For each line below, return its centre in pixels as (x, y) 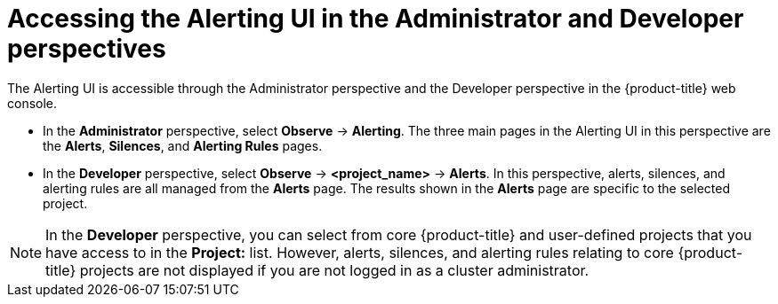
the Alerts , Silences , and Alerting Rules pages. (183, 145)
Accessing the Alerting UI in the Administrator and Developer (376, 19)
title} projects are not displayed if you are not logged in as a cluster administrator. (317, 270)
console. (32, 103)
